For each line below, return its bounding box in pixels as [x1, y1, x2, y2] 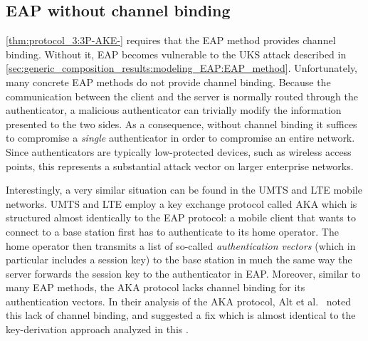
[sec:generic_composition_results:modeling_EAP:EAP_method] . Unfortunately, [6, 61, 358, 75]
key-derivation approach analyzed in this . [6, 322, 189, 337]
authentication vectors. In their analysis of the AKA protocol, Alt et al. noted [6, 293, 351, 308]
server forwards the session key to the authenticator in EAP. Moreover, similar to [6, 266, 361, 280]
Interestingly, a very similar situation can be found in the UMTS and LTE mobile [6, 182, 362, 197]
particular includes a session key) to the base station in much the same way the [6, 252, 352, 267]
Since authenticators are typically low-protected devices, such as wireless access [6, 144, 352, 159]
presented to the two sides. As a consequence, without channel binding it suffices [6, 116, 357, 131]
